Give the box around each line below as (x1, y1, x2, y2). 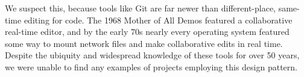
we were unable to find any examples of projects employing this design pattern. (5, 60, 297, 73)
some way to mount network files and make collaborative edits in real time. (5, 37, 283, 49)
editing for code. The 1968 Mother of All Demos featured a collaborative (24, 13, 293, 26)
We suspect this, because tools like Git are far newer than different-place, (5, 2, 276, 14)
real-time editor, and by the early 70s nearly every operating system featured (5, 25, 290, 38)
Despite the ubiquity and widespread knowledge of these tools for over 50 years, (5, 49, 300, 61)
